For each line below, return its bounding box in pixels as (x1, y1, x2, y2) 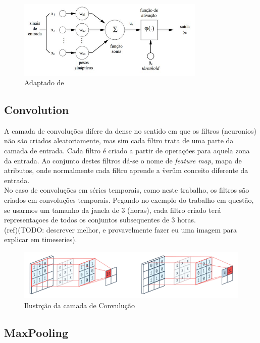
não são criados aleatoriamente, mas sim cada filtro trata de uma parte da (4, 135, 234, 146)
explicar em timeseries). (4, 234, 77, 245)
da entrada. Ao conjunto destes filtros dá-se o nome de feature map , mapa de (4, 155, 242, 165)
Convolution (4, 102, 69, 118)
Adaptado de (24, 77, 64, 88)
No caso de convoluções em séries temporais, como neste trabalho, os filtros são (4, 185, 249, 195)
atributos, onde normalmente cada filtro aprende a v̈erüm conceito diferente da (4, 165, 248, 176)
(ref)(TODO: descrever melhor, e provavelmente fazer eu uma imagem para (4, 224, 237, 235)
